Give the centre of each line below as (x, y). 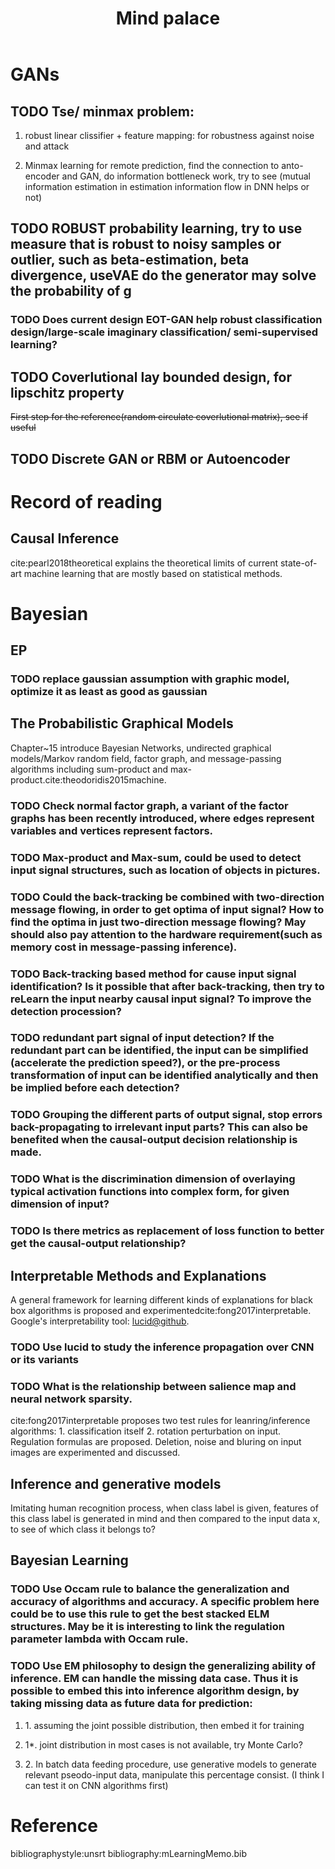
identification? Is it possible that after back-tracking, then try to (167, 986)
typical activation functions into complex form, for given (150, 1192)
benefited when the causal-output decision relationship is (154, 1140)
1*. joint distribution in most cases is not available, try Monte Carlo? (163, 1744)
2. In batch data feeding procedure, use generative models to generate (170, 1764)
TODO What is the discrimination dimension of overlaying (153, 1179)
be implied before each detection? (95, 1088)
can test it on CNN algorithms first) (96, 1785)
